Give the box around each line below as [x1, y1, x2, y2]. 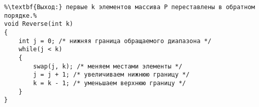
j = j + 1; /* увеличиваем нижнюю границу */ [33, 71, 190, 79]
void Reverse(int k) [4, 20, 74, 28]
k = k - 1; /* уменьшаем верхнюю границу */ [33, 79, 186, 87]
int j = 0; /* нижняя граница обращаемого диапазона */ [18, 37, 212, 45]
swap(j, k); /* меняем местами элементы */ [33, 62, 182, 70]
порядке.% [4, 12, 37, 19]
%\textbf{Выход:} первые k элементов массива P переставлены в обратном [4, 4, 255, 11]
